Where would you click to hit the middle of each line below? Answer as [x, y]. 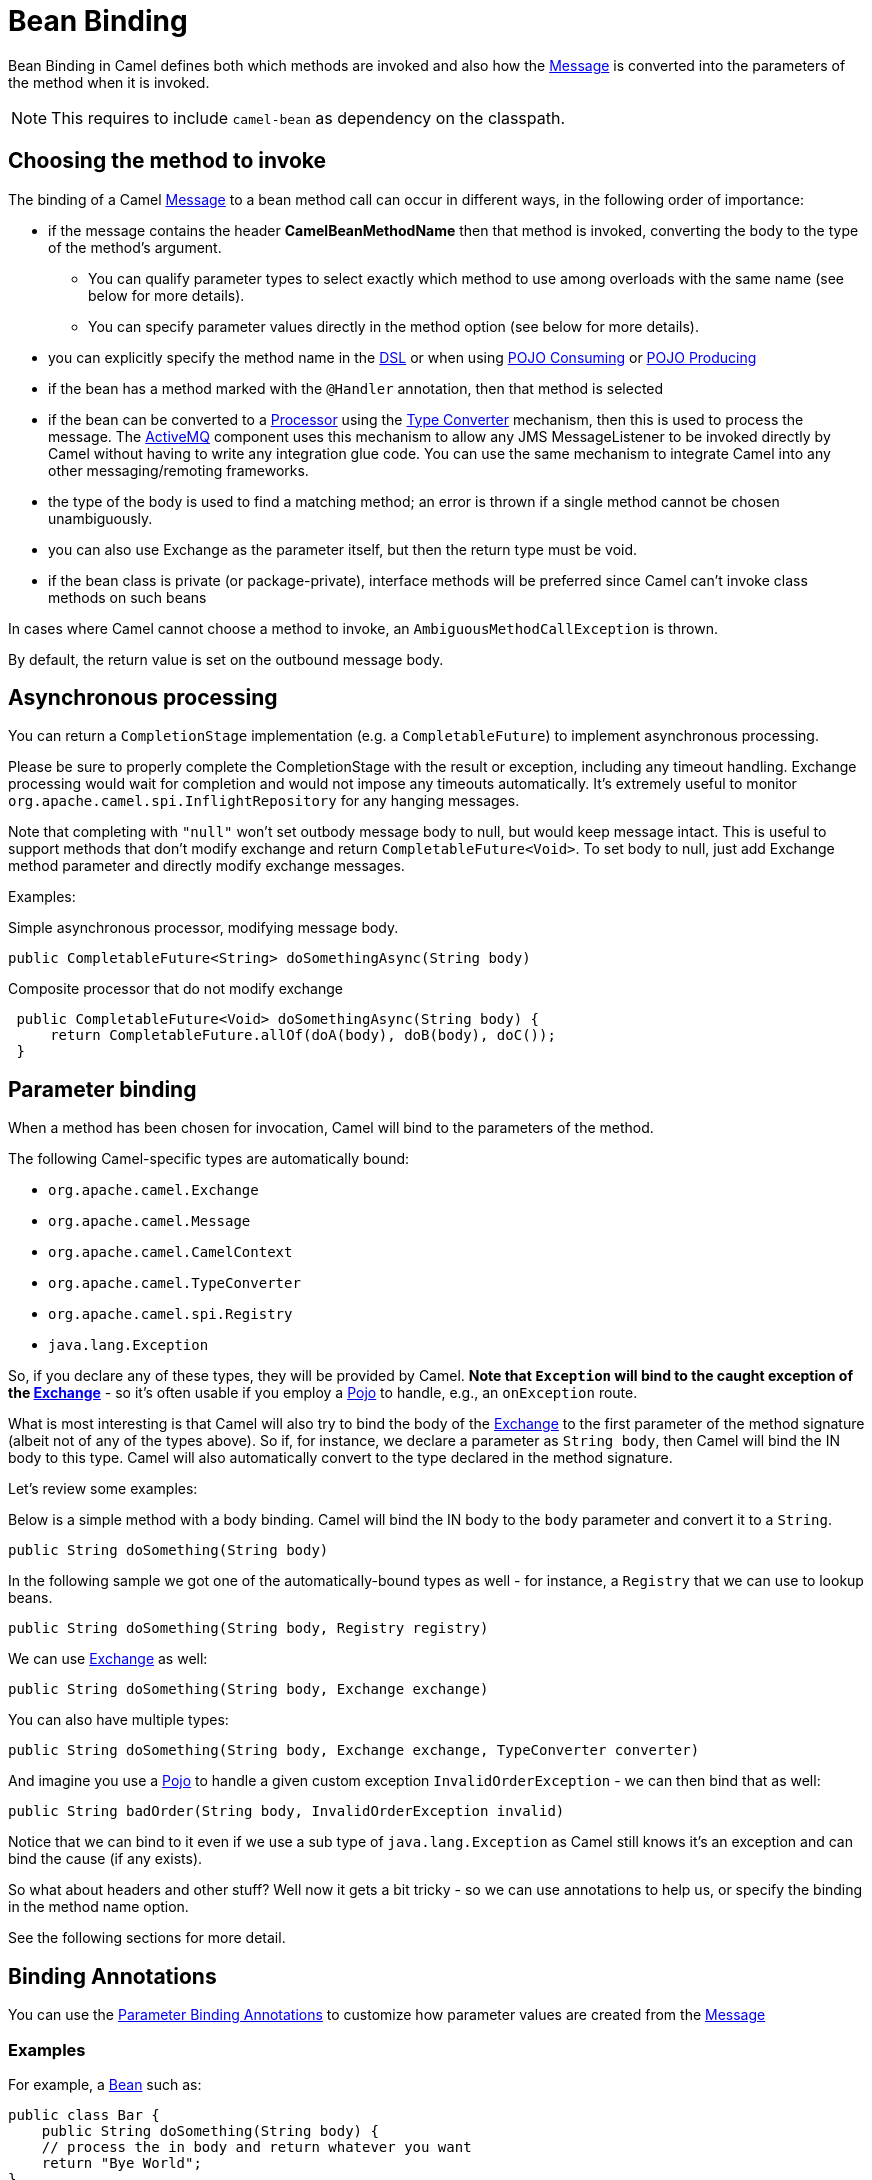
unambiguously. [100, 518]
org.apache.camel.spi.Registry [170, 1314]
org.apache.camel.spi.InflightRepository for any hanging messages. [264, 801]
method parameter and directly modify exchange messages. [206, 866]
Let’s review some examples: [103, 1489]
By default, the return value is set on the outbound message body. [226, 659]
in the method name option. [98, 1907]
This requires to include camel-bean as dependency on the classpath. [308, 117]
